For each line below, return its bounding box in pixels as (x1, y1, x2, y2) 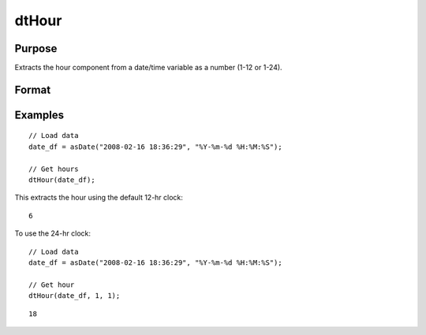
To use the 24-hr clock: (14, 229, 91, 238)
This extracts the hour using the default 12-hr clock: (14, 193, 183, 203)
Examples (14, 108, 65, 121)
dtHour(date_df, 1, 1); (28, 292, 121, 300)
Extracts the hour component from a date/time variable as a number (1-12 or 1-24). (14, 63, 283, 73)
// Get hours (28, 164, 79, 173)
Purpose (14, 42, 58, 55)
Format (14, 83, 51, 96)
